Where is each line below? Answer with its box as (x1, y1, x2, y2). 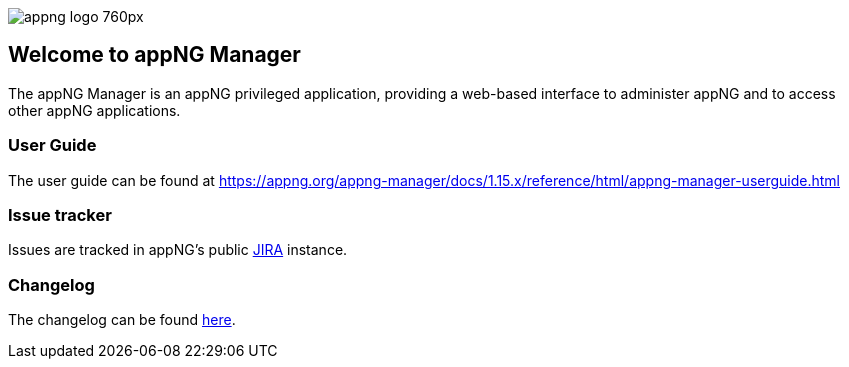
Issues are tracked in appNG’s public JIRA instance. (8, 241, 348, 259)
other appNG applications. (8, 101, 181, 119)
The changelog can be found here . (8, 311, 236, 329)
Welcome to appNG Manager (8, 42, 301, 68)
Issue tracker (8, 204, 112, 225)
